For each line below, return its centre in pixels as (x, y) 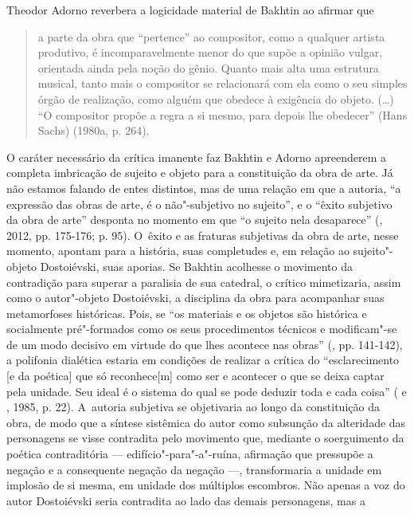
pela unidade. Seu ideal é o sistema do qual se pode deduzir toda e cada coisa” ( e (207, 391)
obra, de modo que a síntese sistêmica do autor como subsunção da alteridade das (206, 422)
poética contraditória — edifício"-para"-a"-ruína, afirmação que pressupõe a (190, 454)
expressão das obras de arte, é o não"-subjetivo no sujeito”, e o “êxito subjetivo (199, 204)
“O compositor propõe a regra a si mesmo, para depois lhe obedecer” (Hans (223, 114)
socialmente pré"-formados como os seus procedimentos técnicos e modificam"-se (202, 329)
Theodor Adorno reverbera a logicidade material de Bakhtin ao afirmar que (190, 10)
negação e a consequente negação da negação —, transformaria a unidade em (194, 469)
